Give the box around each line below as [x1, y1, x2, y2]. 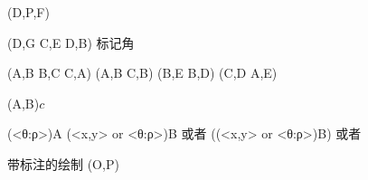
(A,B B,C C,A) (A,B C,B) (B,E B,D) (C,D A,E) [7, 63, 278, 82]
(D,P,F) [7, 3, 50, 21]
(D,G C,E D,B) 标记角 [7, 33, 135, 52]
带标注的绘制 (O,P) [7, 154, 119, 173]
